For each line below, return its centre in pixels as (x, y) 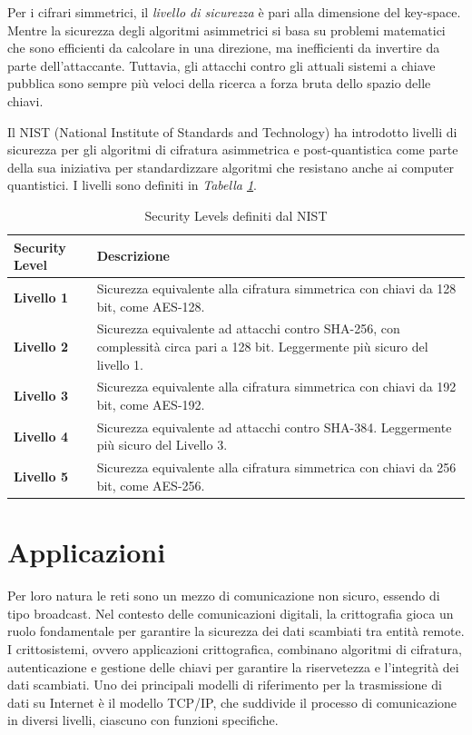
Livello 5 (41, 477)
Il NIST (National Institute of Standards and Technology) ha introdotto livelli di (232, 131)
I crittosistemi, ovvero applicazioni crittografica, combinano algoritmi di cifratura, (235, 648)
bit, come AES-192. (151, 405)
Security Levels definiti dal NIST (236, 215)
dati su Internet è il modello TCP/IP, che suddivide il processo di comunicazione (232, 702)
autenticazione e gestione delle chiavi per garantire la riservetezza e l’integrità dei (233, 666)
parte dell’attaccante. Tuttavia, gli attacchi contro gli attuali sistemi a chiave (221, 65)
